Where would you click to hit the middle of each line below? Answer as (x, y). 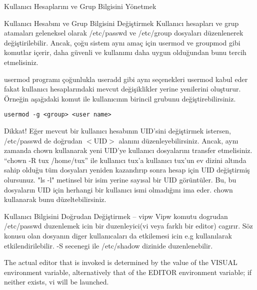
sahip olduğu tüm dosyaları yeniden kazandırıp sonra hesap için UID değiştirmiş (127, 170)
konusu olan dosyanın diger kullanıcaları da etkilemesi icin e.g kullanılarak (118, 235)
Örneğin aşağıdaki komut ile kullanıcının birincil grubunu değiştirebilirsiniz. (120, 98)
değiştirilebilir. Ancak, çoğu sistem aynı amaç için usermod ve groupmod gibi (122, 42)
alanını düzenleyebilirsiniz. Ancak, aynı (178, 140)
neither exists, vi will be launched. (56, 282)
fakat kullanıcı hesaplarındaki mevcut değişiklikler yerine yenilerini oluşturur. (122, 89)
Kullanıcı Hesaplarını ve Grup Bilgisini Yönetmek (80, 6)
